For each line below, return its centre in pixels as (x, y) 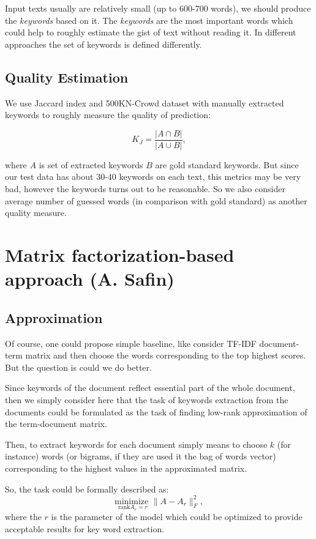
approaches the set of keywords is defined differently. (103, 44)
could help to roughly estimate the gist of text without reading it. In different (151, 32)
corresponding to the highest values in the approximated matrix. (126, 468)
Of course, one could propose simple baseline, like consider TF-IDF (131, 343)
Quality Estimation (67, 77)
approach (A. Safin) (90, 279)
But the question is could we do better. (78, 367)
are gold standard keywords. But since (227, 164)
